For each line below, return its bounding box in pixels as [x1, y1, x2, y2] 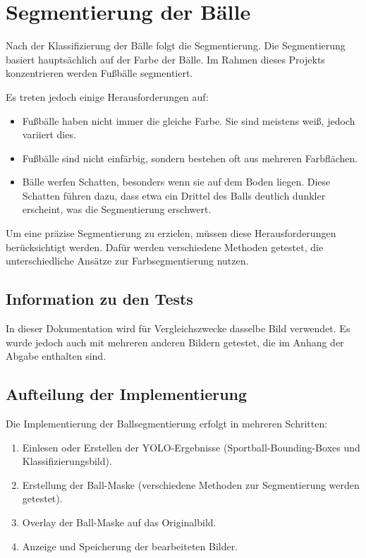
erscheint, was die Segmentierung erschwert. [22, 202, 212, 217]
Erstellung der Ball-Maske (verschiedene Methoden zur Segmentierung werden [22, 477, 360, 492]
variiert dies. [22, 127, 76, 142]
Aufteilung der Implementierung [6, 383, 248, 405]
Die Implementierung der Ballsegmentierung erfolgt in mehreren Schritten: [6, 416, 328, 431]
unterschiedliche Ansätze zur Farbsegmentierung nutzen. [6, 253, 249, 268]
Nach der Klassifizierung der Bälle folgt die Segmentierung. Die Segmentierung [6, 38, 346, 53]
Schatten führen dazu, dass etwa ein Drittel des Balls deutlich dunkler [22, 188, 326, 202]
